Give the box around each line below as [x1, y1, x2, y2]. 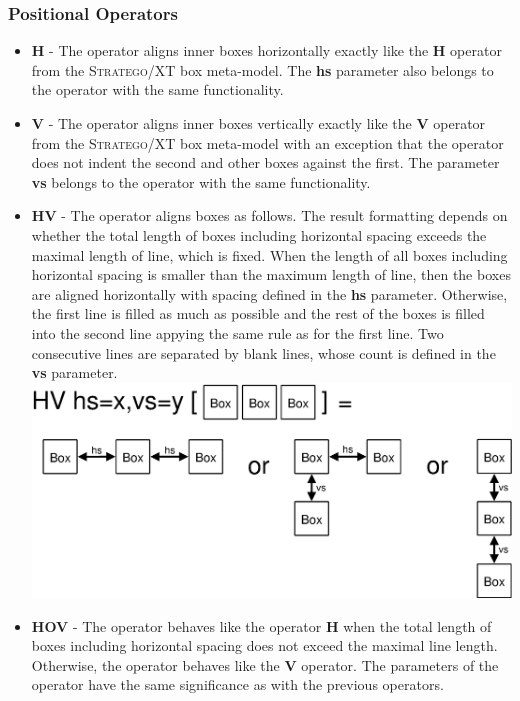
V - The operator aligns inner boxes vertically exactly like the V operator [31, 113, 486, 133]
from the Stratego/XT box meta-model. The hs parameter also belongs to [31, 59, 494, 80]
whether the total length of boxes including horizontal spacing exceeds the [31, 224, 487, 245]
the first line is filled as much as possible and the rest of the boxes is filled [31, 303, 485, 324]
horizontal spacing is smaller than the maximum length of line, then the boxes [31, 264, 511, 285]
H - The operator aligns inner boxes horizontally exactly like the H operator [31, 40, 502, 61]
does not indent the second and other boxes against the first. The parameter [31, 152, 500, 173]
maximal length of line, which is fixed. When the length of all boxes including [31, 244, 508, 265]
